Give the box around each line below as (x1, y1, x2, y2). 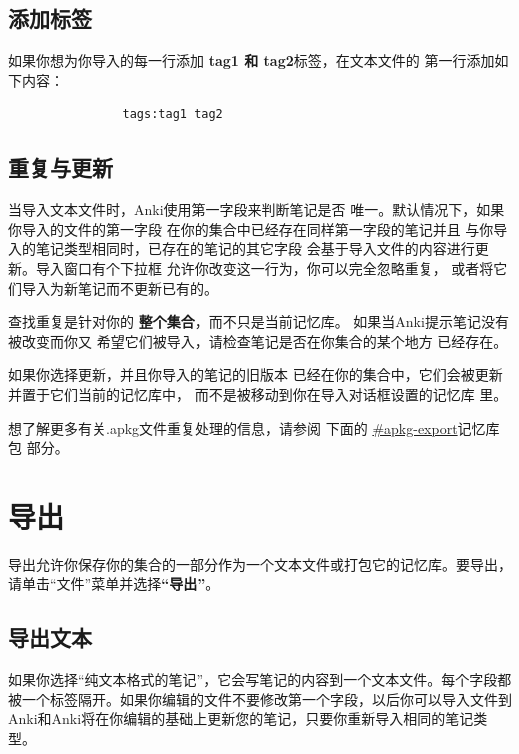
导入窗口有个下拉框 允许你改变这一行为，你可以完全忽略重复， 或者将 (35, 257, 494, 278)
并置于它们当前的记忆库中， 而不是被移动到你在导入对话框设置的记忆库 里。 (8, 383, 508, 404)
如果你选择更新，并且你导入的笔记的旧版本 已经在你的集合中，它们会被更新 (8, 364, 503, 385)
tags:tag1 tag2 (122, 107, 223, 122)
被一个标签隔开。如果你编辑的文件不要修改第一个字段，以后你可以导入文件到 (8, 688, 512, 709)
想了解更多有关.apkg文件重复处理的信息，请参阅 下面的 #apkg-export (8, 417, 458, 438)
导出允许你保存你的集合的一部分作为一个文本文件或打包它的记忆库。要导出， (8, 553, 512, 574)
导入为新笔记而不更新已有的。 (21, 277, 218, 298)
